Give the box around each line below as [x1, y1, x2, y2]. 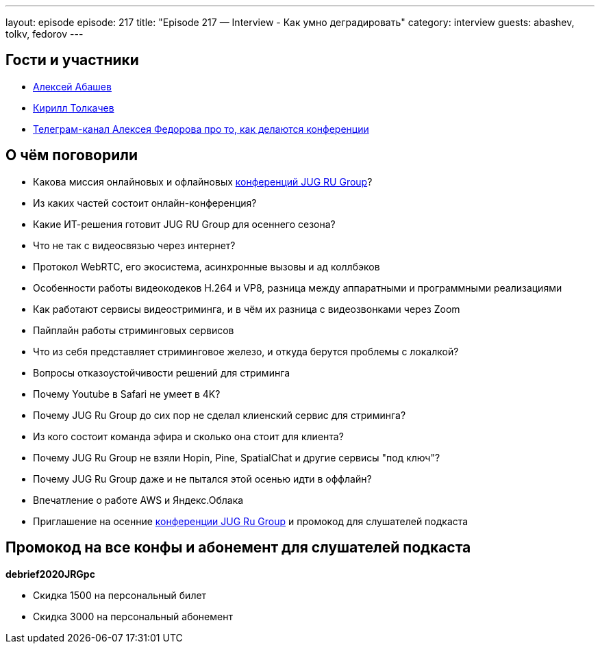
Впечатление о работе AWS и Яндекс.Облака [33, 494, 244, 506]
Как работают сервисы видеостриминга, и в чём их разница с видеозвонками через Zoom [33, 303, 460, 315]
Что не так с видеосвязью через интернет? [33, 239, 236, 251]
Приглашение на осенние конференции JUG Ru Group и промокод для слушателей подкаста [33, 515, 468, 527]
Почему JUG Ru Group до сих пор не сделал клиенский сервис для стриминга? [33, 409, 406, 421]
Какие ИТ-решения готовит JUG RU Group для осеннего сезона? [33, 218, 336, 230]
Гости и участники [5, 51, 139, 69]
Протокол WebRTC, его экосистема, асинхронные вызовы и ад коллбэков [33, 260, 380, 272]
